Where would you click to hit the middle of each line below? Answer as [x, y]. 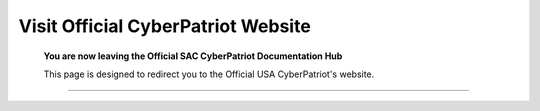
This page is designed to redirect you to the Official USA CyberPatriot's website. [209, 74]
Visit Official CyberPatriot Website [165, 26]
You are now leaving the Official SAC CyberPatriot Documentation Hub [193, 56]
